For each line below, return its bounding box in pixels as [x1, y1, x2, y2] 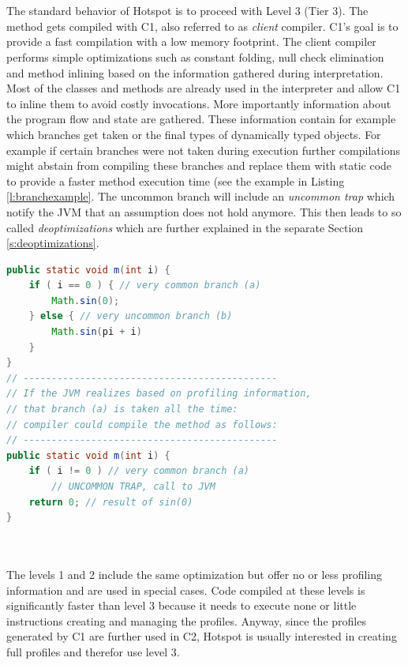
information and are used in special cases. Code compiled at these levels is [6, 581, 365, 598]
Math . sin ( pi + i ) [51, 326, 142, 338]
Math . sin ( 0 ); [51, 295, 120, 306]
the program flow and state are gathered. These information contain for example [6, 111, 396, 127]
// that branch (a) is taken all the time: [6, 404, 238, 415]
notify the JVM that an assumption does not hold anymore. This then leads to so [6, 203, 402, 220]
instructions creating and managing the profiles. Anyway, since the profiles [6, 612, 366, 629]
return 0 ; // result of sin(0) [28, 496, 193, 508]
